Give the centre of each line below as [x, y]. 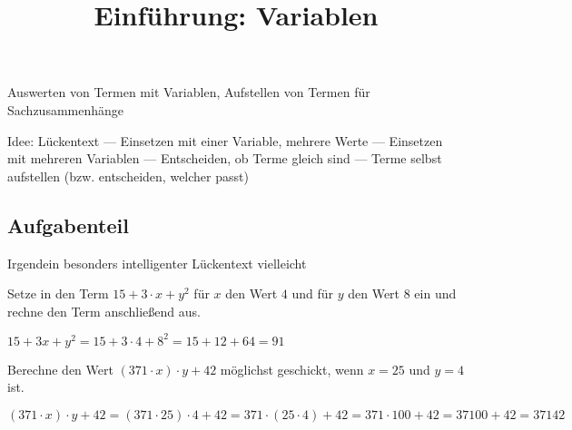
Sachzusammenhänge [66, 109]
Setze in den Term [58, 293]
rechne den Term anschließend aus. [104, 311]
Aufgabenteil [68, 225]
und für [312, 293]
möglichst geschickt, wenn [292, 369]
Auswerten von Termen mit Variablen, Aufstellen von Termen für [189, 92]
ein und [435, 293]
